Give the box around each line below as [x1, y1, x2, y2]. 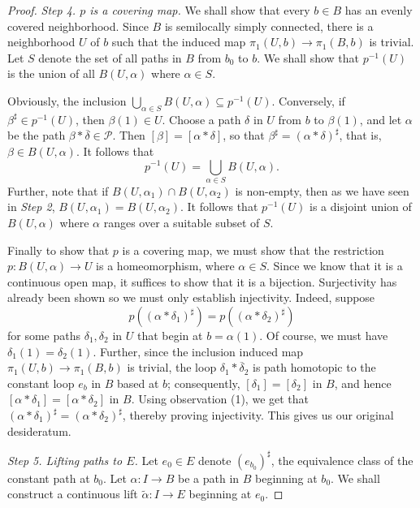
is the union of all [7, 65, 95, 82]
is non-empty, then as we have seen [235, 182, 409, 199]
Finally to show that [7, 241, 110, 258]
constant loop [7, 374, 75, 391]
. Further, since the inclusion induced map [93, 342, 304, 359]
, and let [359, 110, 402, 127]
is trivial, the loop [127, 359, 217, 376]
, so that [223, 127, 265, 144]
